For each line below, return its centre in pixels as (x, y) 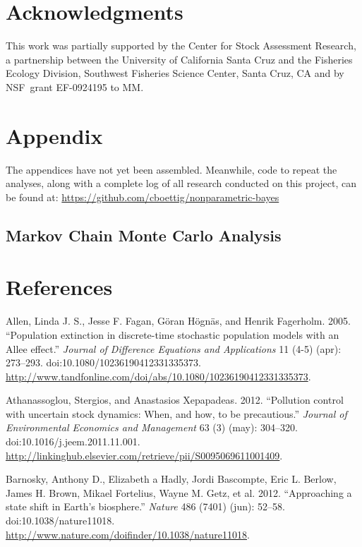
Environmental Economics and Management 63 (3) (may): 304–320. (152, 427)
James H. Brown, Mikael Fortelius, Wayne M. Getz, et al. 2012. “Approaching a (179, 492)
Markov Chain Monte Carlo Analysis (144, 235)
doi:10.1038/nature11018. (60, 521)
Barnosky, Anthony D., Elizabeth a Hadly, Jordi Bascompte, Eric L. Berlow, (171, 479)
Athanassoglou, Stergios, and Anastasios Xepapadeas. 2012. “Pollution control (175, 400)
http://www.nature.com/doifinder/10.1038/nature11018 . (128, 534)
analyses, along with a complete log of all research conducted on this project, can (181, 183)
